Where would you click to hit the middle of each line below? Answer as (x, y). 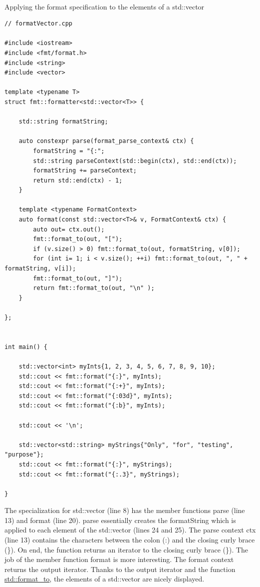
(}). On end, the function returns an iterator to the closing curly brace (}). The (127, 549)
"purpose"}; (24, 455)
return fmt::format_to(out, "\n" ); (94, 288)
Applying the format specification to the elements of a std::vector (105, 6)
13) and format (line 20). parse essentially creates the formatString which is (120, 520)
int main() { (26, 347)
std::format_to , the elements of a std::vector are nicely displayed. (105, 579)
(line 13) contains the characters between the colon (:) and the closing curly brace (130, 540)
